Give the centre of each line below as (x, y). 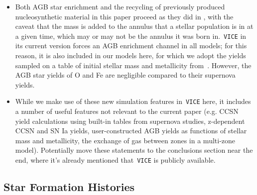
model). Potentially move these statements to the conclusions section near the (134, 150)
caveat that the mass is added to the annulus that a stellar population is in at (134, 26)
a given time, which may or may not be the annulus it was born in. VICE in (131, 36)
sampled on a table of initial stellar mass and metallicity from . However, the (133, 65)
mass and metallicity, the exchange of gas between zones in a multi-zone (125, 140)
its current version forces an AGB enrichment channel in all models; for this (131, 46)
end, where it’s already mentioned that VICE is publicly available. (115, 160)
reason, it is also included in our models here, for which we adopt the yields (130, 55)
